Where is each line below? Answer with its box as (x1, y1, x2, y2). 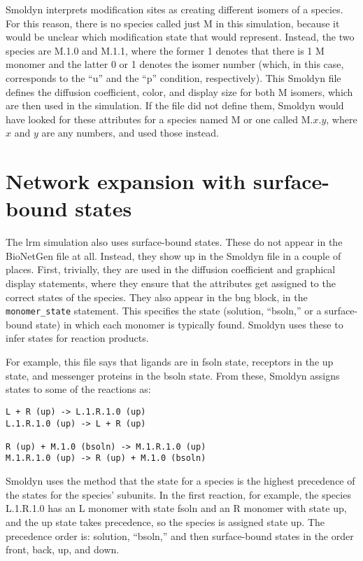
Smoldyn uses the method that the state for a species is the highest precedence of (6, 473, 355, 488)
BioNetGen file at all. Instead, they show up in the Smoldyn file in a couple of (6, 248, 341, 263)
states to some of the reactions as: (6, 382, 151, 396)
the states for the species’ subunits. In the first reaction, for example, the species (6, 487, 351, 501)
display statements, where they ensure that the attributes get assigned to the (6, 276, 336, 291)
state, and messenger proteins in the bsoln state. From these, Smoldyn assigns (6, 368, 340, 382)
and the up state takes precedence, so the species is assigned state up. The (6, 514, 325, 529)
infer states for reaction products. (6, 331, 149, 345)
